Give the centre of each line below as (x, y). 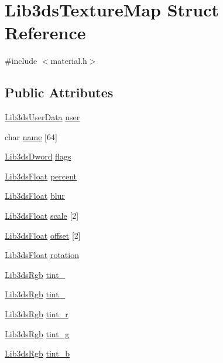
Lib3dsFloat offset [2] (43, 235)
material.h (69, 61)
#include (21, 61)
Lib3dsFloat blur (35, 196)
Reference (45, 33)
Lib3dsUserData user (42, 117)
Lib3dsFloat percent (41, 176)
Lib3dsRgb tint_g (37, 333)
